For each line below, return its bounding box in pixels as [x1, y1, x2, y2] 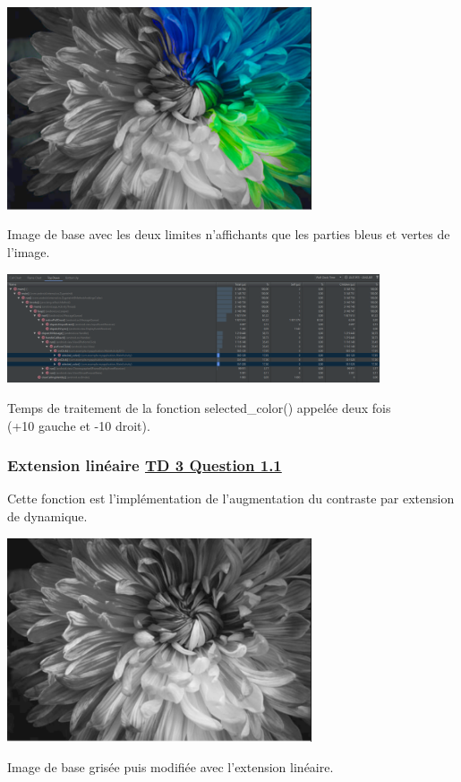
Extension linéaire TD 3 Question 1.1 [7, 454, 282, 477]
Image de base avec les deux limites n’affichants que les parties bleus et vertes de [7, 225, 450, 244]
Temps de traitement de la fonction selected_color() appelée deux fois [7, 399, 391, 417]
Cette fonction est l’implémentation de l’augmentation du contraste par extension [7, 489, 455, 508]
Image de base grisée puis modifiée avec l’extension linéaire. [7, 757, 334, 776]
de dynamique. [7, 507, 88, 526]
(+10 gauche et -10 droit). [7, 416, 150, 434]
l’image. [7, 243, 50, 262]
